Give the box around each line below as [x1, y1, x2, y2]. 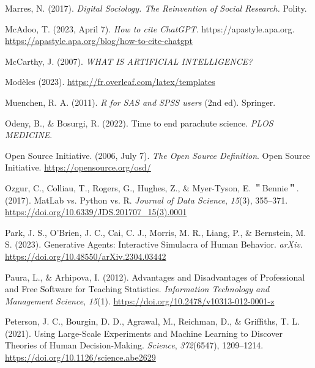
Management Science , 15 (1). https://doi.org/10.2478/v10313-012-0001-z [5, 294, 275, 307]
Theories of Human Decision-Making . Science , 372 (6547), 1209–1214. [5, 339, 264, 351]
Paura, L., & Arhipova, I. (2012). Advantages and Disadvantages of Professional [5, 270, 305, 283]
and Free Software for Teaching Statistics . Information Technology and [5, 282, 270, 295]
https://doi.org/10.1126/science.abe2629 [5, 351, 156, 364]
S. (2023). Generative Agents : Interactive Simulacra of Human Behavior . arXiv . [5, 238, 303, 251]
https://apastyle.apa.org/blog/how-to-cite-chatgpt [5, 34, 193, 47]
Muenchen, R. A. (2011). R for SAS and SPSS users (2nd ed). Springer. [5, 95, 276, 108]
